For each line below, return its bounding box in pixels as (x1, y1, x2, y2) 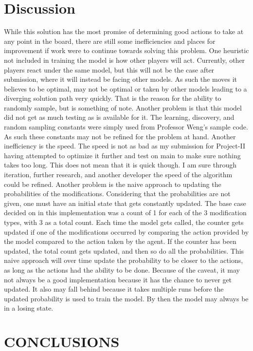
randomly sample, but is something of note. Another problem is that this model (4, 102, 242, 112)
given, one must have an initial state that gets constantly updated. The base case (4, 198, 246, 208)
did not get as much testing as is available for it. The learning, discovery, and (4, 112, 235, 122)
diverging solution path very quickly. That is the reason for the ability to (4, 93, 221, 103)
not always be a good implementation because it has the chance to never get (4, 274, 232, 284)
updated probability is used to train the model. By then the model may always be (4, 293, 249, 303)
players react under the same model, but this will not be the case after (4, 64, 215, 74)
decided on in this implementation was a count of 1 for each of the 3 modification (4, 207, 247, 218)
